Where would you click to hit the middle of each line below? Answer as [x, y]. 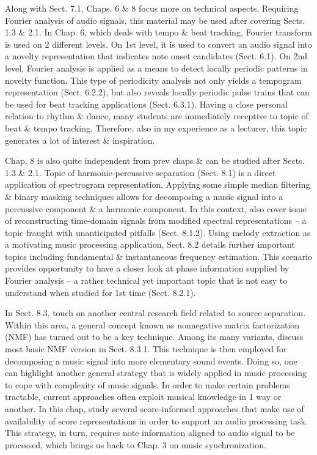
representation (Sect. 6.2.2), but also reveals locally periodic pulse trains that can [157, 92]
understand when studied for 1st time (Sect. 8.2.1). [100, 292]
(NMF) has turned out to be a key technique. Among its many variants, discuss [154, 337]
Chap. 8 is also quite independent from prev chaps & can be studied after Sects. [155, 161]
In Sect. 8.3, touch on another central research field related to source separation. [155, 313]
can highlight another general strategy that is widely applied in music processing [156, 373]
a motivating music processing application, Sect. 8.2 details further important [150, 244]
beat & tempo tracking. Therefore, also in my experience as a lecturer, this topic [156, 128]
